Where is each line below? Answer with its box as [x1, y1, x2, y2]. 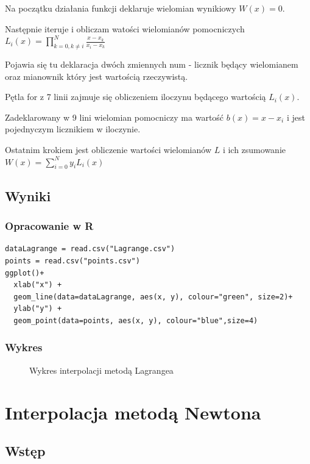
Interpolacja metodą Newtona [5, 399, 261, 424]
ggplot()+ [5, 268, 44, 277]
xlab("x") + [13, 280, 62, 290]
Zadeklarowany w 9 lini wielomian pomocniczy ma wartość [5, 110, 224, 123]
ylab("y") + [13, 304, 62, 313]
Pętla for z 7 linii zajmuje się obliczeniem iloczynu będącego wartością [5, 90, 266, 103]
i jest [286, 110, 305, 123]
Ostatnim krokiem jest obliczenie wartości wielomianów [5, 143, 211, 155]
